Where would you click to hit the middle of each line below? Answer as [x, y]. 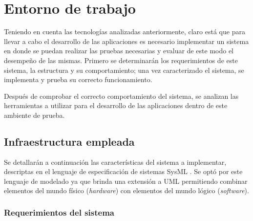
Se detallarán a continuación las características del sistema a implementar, [115, 162]
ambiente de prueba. [34, 115]
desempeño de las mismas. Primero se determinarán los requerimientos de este [121, 60]
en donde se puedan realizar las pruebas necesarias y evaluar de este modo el [119, 51]
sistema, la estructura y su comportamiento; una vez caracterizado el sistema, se [124, 70]
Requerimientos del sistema [59, 212]
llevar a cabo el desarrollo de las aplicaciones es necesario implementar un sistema [126, 41]
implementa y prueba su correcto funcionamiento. [78, 79]
